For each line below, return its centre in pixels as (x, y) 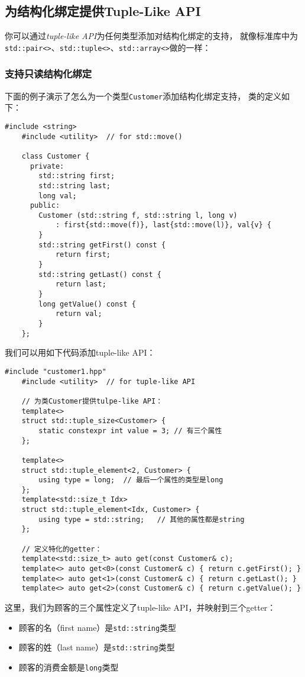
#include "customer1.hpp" (56, 371)
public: (45, 206)
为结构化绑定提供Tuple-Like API (103, 11)
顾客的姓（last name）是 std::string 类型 (97, 647)
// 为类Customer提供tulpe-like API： (92, 401)
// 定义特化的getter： (62, 549)
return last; (81, 284)
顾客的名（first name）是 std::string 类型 (98, 627)
